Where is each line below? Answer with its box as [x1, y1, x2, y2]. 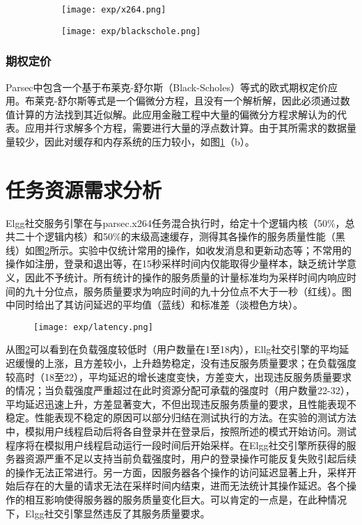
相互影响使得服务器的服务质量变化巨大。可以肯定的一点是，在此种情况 [24, 492, 347, 506]
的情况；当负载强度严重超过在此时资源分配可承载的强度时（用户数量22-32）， [6, 383, 355, 398]
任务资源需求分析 [6, 175, 162, 203]
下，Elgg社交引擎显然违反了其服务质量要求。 [6, 506, 210, 520]
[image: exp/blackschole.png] [61, 26, 201, 36]
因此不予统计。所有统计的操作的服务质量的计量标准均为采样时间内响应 [24, 270, 347, 284]
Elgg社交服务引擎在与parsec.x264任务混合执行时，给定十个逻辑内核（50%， [6, 215, 345, 230]
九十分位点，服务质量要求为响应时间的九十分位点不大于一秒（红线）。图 [24, 283, 352, 298]
